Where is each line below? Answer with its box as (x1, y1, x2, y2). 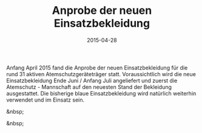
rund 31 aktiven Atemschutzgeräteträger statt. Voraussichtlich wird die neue (6, 70, 196, 77)
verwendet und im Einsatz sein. (6, 96, 85, 103)
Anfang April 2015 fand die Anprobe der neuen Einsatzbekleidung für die (6, 64, 188, 71)
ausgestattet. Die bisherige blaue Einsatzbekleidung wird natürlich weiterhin (6, 89, 197, 97)
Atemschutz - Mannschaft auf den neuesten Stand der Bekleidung (6, 83, 172, 91)
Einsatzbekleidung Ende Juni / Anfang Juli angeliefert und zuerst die (6, 77, 178, 84)
